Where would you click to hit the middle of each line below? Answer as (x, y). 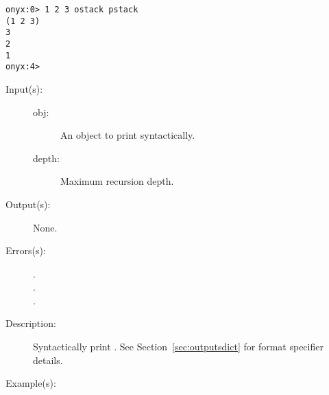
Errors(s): (26, 250)
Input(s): (24, 88)
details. (48, 360)
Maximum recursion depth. (117, 181)
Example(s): (31, 383)
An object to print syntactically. (128, 135)
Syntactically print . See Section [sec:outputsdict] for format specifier (178, 347)
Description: (31, 323)
